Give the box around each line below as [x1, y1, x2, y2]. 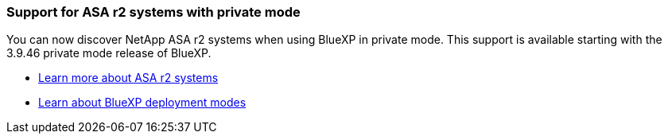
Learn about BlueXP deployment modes [38, 95, 247, 110]
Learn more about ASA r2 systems [38, 71, 219, 85]
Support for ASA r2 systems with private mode [6, 4, 301, 20]
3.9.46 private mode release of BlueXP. [6, 46, 212, 60]
